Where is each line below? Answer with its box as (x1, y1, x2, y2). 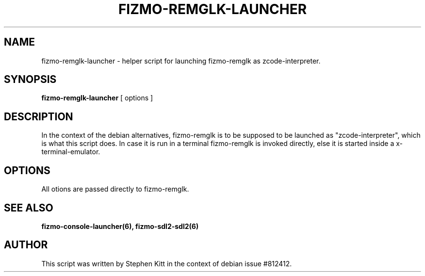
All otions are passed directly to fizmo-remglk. (41, 185, 189, 194)
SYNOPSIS (4, 73, 57, 86)
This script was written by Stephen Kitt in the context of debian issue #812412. (41, 259, 292, 268)
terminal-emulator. (41, 147, 100, 156)
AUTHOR (4, 239, 48, 251)
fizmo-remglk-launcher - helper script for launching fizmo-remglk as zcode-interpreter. (41, 56, 321, 65)
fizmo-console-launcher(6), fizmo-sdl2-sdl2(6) (41, 222, 199, 230)
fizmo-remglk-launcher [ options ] (41, 94, 153, 102)
